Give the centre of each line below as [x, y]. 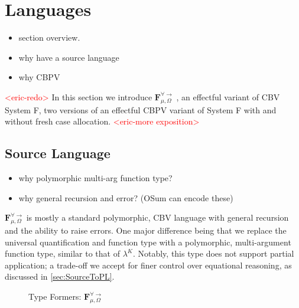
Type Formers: [55, 296]
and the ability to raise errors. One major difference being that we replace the [146, 230]
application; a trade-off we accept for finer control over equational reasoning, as [148, 265]
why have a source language [69, 57]
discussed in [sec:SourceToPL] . [60, 276]
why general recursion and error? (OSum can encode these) [126, 197]
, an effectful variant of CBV [228, 96]
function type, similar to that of [62, 253]
